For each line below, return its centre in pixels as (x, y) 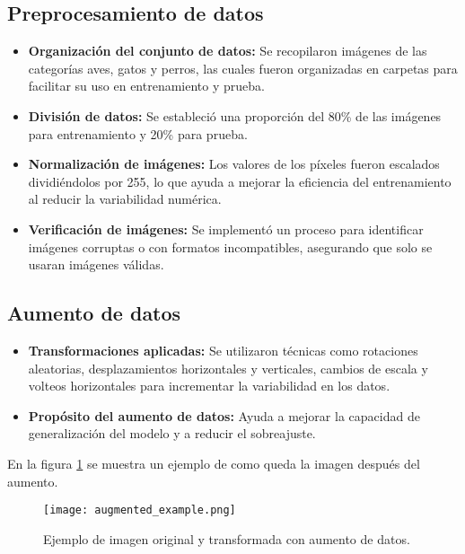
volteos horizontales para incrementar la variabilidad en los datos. (209, 386)
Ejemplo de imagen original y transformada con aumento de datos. (227, 538)
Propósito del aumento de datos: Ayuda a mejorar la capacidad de (224, 415)
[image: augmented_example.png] (140, 510)
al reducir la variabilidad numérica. (125, 199)
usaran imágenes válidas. (96, 264)
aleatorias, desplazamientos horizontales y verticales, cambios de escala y (228, 368)
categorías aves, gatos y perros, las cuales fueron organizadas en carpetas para (243, 68)
